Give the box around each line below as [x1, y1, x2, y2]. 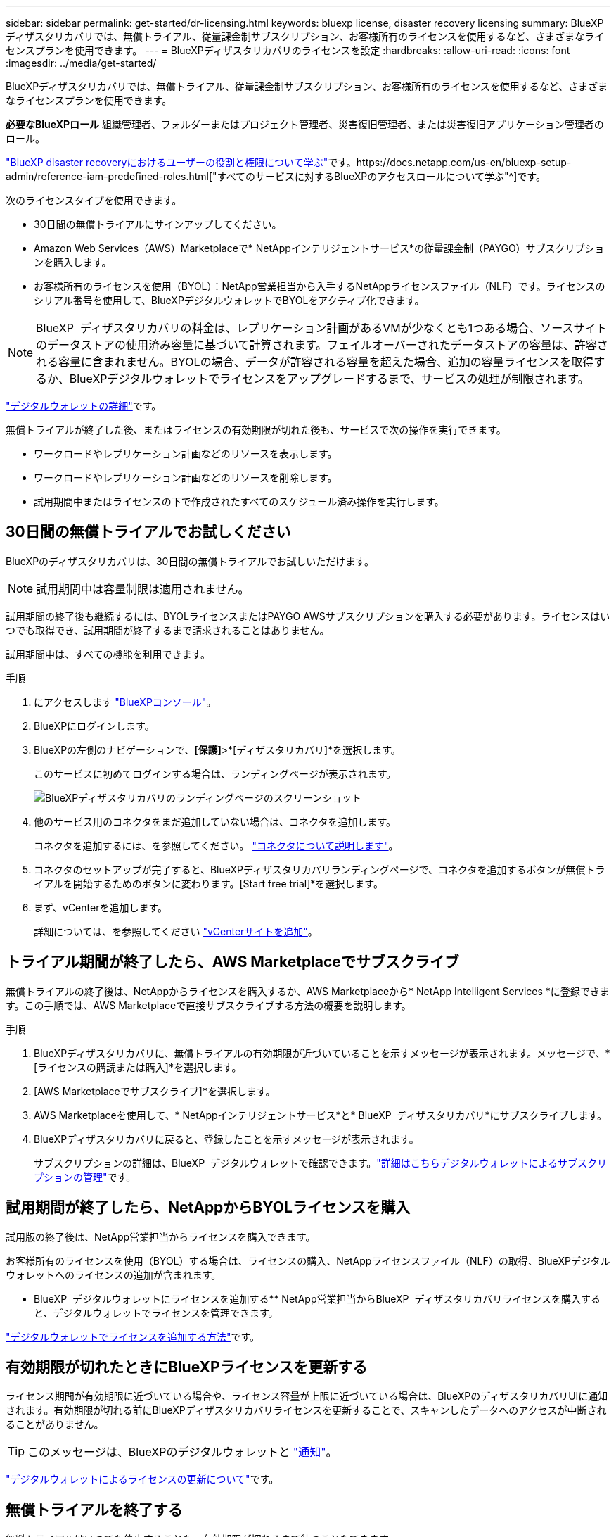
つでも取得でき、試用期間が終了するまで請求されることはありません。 [6, 624, 330, 636]
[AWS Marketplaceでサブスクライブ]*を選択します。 [34, 1084, 276, 1097]
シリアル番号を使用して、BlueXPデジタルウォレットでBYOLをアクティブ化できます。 [34, 294, 425, 306]
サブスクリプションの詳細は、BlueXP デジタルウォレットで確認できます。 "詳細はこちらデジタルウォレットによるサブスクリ [34, 1156, 608, 1169]
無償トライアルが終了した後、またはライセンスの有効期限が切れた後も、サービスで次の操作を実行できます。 [6, 424, 506, 436]
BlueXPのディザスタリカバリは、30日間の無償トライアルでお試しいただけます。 [6, 555, 374, 567]
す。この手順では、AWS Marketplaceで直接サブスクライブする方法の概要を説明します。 [6, 999, 411, 1011]
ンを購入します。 [34, 256, 112, 268]
